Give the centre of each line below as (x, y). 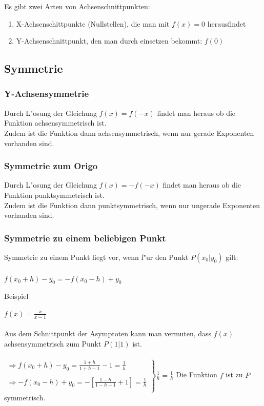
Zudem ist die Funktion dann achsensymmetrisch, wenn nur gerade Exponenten (129, 133)
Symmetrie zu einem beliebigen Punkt (85, 238)
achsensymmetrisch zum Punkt (53, 343)
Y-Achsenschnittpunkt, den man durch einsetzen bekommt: (109, 41)
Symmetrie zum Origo (51, 166)
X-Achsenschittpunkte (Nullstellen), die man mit (93, 23)
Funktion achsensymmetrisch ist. (55, 123)
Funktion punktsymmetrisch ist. (54, 195)
